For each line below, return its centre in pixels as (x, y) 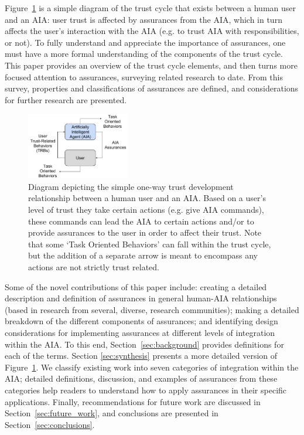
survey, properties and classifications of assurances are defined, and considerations (152, 88)
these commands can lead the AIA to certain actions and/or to (141, 221)
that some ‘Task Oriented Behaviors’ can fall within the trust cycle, (150, 244)
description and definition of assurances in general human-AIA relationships (141, 298)
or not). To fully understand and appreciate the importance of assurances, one (145, 42)
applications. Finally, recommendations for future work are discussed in (133, 401)
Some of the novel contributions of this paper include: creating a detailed (136, 286)
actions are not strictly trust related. (94, 267)
